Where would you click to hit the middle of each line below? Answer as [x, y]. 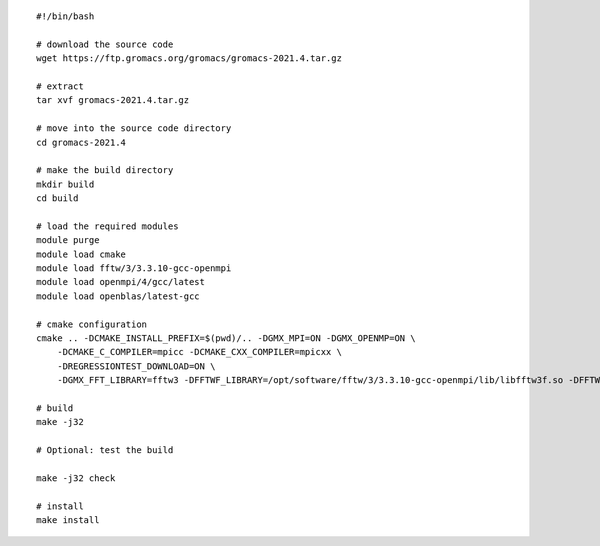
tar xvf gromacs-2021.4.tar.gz [113, 100]
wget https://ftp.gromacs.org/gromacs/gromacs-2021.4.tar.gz [189, 58]
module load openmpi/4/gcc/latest [120, 282]
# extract [60, 86]
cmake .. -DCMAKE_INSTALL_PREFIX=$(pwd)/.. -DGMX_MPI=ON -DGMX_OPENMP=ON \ [226, 338]
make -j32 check [76, 478]
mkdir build [65, 184]
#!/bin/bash [65, 16]
